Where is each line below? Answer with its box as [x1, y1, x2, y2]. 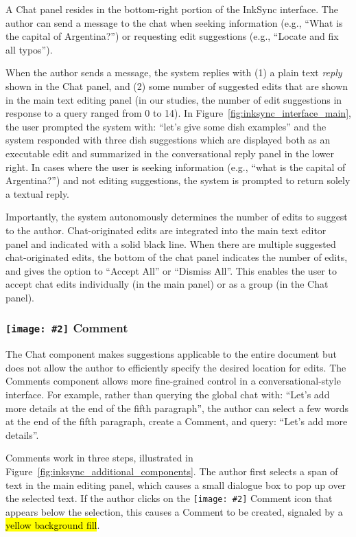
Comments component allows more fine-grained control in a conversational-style [5, 374, 341, 388]
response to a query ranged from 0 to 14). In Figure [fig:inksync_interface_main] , [5, 106, 351, 120]
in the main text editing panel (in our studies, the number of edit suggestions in [5, 92, 342, 106]
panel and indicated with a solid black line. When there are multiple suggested [5, 236, 336, 251]
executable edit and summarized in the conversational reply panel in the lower [5, 146, 335, 160]
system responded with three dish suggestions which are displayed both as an [5, 133, 331, 147]
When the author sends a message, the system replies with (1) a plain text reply [5, 65, 342, 80]
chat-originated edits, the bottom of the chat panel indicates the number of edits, [5, 250, 348, 264]
